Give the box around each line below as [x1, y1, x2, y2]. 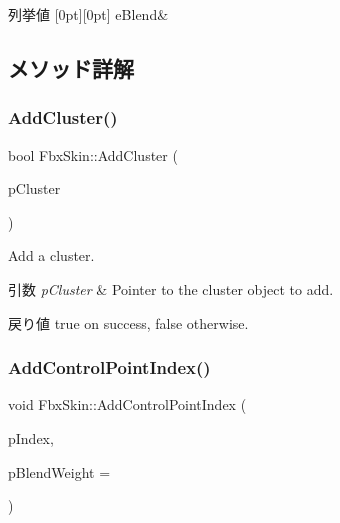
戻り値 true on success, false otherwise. [8, 312, 249, 333]
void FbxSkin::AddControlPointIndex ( [8, 394, 247, 415]
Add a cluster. [8, 245, 95, 266]
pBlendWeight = [8, 461, 111, 482]
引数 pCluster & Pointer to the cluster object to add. [8, 278, 334, 299]
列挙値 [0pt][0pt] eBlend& [8, 4, 169, 24]
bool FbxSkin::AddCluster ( [8, 144, 178, 165]
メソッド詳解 [8, 52, 134, 83]
